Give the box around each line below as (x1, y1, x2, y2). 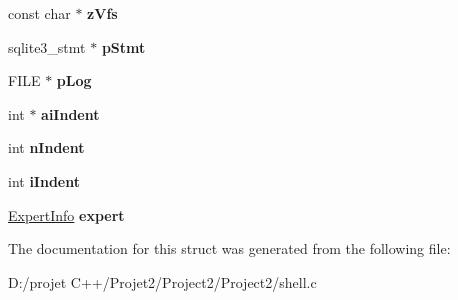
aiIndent (41, 103, 100, 124)
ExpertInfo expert (8, 204, 125, 225)
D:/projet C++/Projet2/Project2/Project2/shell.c (8, 271, 317, 292)
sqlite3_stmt (8, 36, 86, 57)
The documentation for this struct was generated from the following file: (8, 238, 451, 259)
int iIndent (8, 170, 81, 191)
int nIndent (8, 137, 85, 158)
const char (8, 3, 71, 23)
